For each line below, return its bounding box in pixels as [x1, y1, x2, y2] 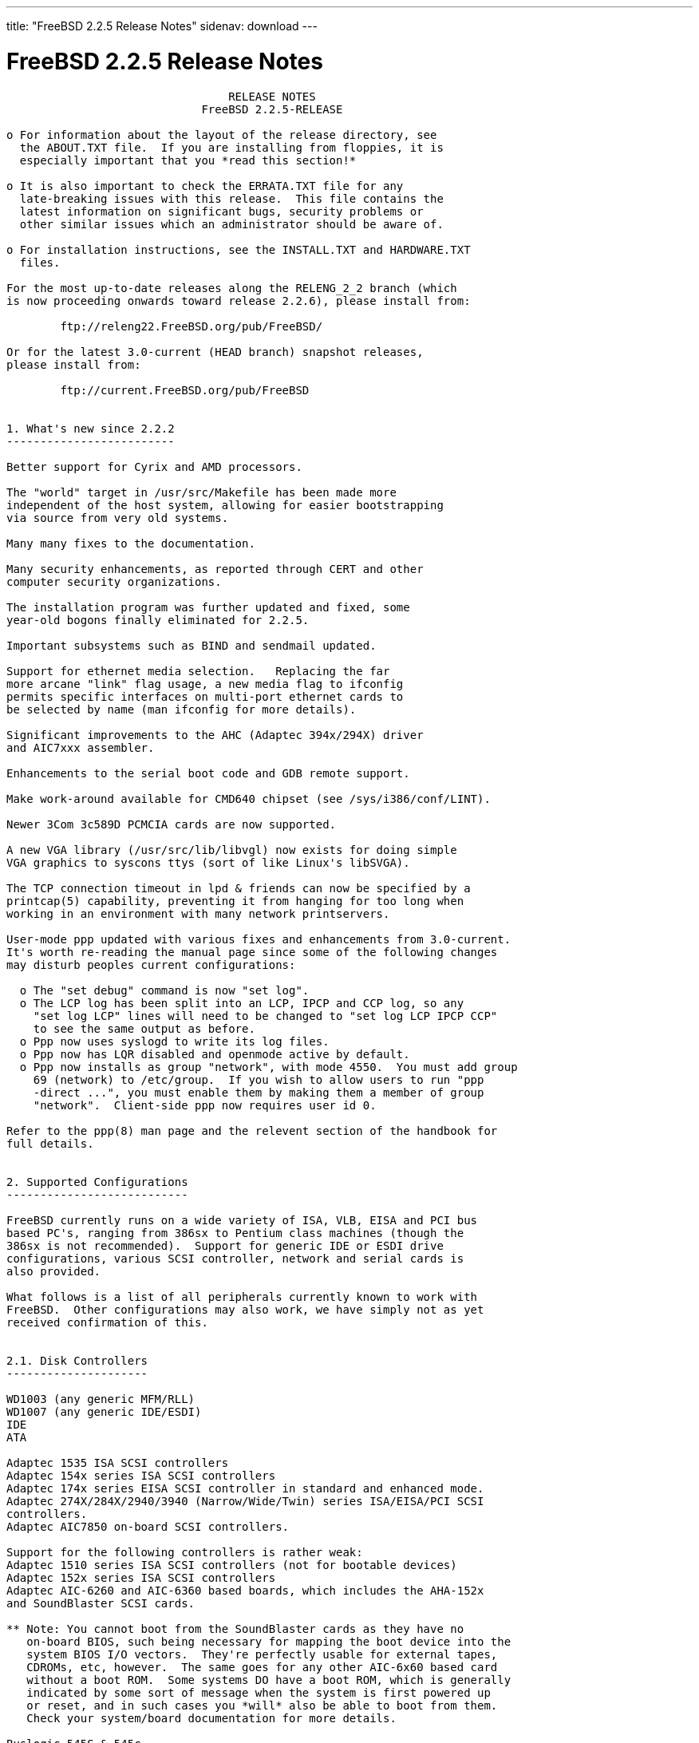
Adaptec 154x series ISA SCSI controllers [6, 1468, 276, 1482]
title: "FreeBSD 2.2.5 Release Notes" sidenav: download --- [6, 19, 318, 33]
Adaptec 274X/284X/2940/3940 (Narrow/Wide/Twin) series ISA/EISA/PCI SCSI [6, 1494, 484, 1508]
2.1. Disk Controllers [6, 1354, 148, 1367]
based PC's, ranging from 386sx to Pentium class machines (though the [6, 1226, 464, 1239]
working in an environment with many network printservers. [6, 907, 390, 920]
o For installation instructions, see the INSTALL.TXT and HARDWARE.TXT [6, 243, 471, 256]
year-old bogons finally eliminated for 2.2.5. [6, 613, 310, 626]
